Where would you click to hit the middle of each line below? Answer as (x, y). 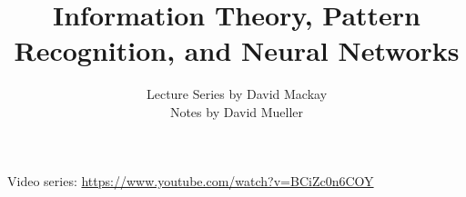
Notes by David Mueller (237, 111)
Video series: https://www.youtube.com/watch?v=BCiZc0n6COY (191, 180)
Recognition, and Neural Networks (237, 50)
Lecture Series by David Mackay (237, 94)
